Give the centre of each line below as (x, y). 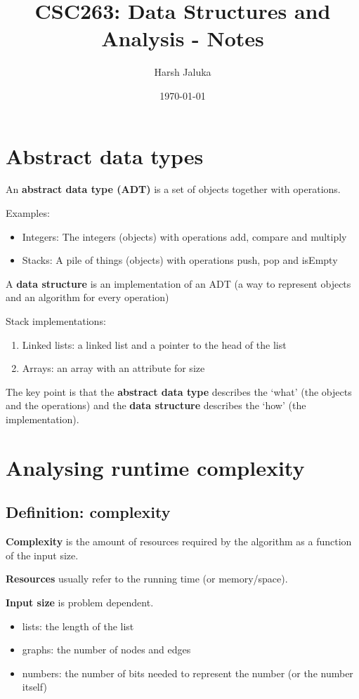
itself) (34, 687)
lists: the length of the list (78, 626)
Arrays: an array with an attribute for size (113, 368)
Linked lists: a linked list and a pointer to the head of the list (154, 344)
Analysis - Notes (183, 38)
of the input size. (42, 555)
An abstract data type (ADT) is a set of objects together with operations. (173, 189)
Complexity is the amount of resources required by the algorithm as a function (179, 541)
